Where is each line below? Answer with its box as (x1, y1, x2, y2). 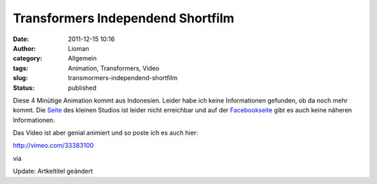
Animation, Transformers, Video (68, 63, 160, 72)
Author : (13, 44, 36, 52)
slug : (13, 74, 28, 82)
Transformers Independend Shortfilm (13, 10, 235, 26)
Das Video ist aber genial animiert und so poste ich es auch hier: (13, 129, 198, 137)
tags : (13, 63, 29, 72)
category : (13, 54, 43, 63)
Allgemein (68, 54, 97, 63)
